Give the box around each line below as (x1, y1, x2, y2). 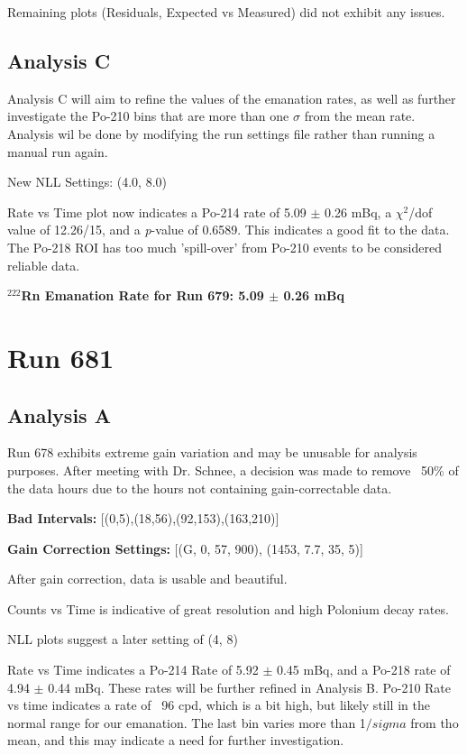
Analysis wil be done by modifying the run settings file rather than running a (7, 124, 435, 143)
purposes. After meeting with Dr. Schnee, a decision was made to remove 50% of (7, 460, 459, 479)
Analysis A (7, 401, 111, 428)
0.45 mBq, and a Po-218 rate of (276, 660, 451, 679)
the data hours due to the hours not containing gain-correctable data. (7, 478, 392, 497)
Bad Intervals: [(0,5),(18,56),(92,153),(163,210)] (7, 509, 279, 528)
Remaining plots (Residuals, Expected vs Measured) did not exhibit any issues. (7, 3, 445, 21)
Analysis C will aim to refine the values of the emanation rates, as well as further (7, 88, 456, 107)
